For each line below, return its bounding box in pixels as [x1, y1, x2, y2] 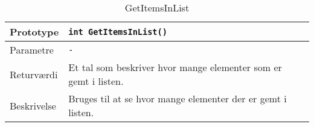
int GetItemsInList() [68, 26, 167, 37]
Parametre [10, 43, 54, 57]
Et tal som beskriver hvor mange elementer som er [68, 60, 282, 74]
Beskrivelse [10, 98, 56, 113]
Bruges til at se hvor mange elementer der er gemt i [68, 91, 287, 105]
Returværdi [10, 67, 58, 81]
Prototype [10, 25, 59, 39]
